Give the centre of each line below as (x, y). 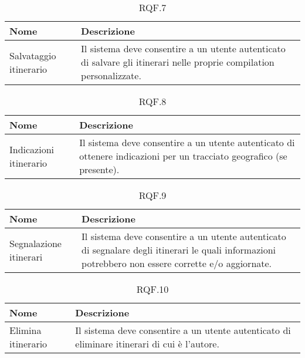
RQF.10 (152, 289)
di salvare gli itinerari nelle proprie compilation (178, 62)
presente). (99, 169)
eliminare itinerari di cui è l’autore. (147, 344)
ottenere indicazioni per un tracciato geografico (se (183, 156)
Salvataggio (33, 55)
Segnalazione (35, 243)
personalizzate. (111, 75)
